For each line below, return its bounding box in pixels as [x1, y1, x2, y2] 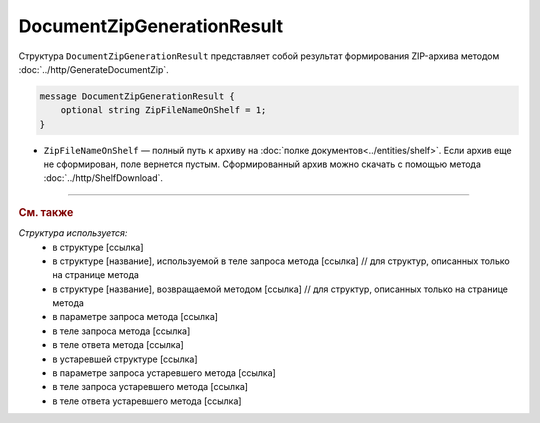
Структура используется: [18, 227, 128, 239]
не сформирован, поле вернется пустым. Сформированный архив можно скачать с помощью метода [43, 158, 482, 170]
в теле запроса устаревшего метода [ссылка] [52, 381, 249, 393]
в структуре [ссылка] [52, 241, 144, 253]
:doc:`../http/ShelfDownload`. [43, 172, 164, 184]
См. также [18, 205, 74, 219]
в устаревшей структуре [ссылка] [52, 353, 198, 365]
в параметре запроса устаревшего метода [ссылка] [52, 367, 277, 379]
